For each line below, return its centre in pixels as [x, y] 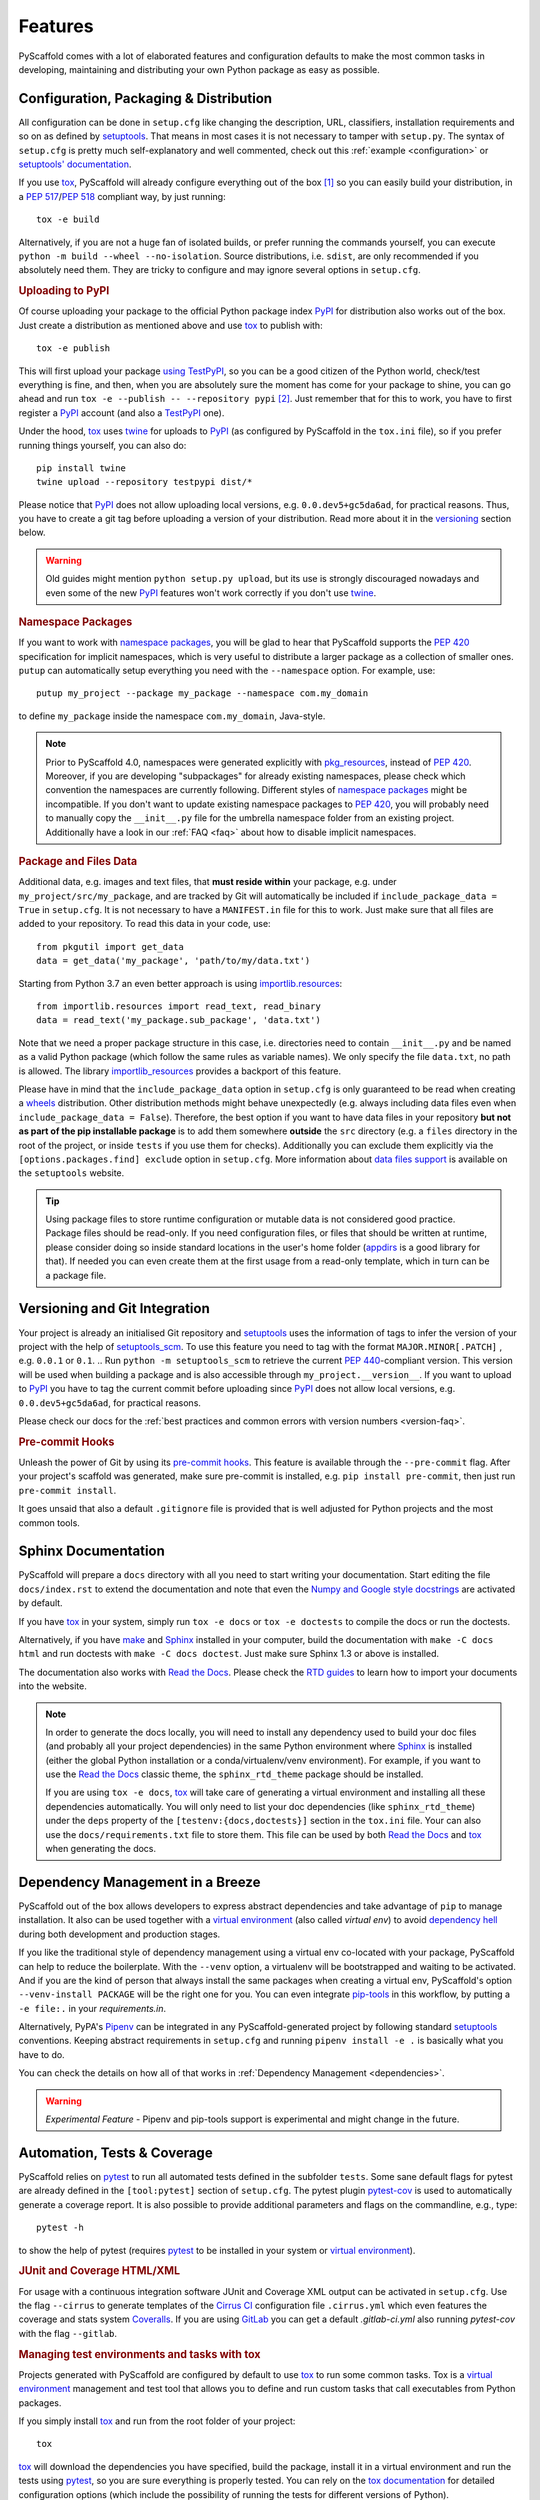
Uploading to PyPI [64, 291]
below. [32, 532]
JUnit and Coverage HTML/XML [99, 2271]
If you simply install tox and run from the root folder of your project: [157, 2421]
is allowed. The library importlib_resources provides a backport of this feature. [180, 1071]
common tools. [49, 1522]
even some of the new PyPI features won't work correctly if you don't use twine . [211, 592]
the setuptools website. [71, 1173]
